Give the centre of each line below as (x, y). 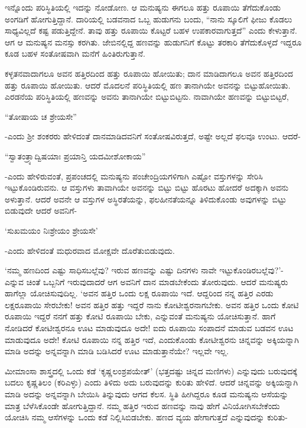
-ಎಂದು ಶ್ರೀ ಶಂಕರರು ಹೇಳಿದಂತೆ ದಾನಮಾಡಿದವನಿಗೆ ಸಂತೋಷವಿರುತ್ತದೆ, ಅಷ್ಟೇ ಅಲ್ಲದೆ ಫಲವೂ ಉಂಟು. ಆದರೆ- (153, 136)
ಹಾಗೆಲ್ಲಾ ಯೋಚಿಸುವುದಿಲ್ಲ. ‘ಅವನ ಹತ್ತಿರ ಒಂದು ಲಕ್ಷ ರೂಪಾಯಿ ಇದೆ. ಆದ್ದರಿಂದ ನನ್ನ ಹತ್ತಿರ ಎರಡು (139, 293)
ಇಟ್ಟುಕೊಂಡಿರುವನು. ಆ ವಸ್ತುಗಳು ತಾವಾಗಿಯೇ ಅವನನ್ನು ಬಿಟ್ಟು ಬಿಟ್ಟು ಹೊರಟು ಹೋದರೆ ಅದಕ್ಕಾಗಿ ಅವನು (147, 187)
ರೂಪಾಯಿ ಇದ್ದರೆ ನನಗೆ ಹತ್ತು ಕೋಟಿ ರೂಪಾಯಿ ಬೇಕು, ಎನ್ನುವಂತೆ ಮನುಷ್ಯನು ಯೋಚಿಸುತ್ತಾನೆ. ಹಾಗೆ (140, 316)
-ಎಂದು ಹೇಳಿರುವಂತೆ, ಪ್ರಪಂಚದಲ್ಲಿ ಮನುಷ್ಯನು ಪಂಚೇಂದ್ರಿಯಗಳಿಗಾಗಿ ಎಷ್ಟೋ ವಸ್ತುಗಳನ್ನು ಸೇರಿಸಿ (134, 176)
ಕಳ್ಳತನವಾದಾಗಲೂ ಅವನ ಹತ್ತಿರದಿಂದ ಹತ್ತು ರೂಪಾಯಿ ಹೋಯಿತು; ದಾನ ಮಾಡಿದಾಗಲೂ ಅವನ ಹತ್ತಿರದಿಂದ (149, 73)
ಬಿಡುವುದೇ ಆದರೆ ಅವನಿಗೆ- (41, 210)
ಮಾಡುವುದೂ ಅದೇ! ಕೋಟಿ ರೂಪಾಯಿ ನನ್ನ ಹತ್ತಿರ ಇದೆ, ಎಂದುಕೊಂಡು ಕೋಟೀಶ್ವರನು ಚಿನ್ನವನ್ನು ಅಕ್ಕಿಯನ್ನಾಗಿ (152, 339)
